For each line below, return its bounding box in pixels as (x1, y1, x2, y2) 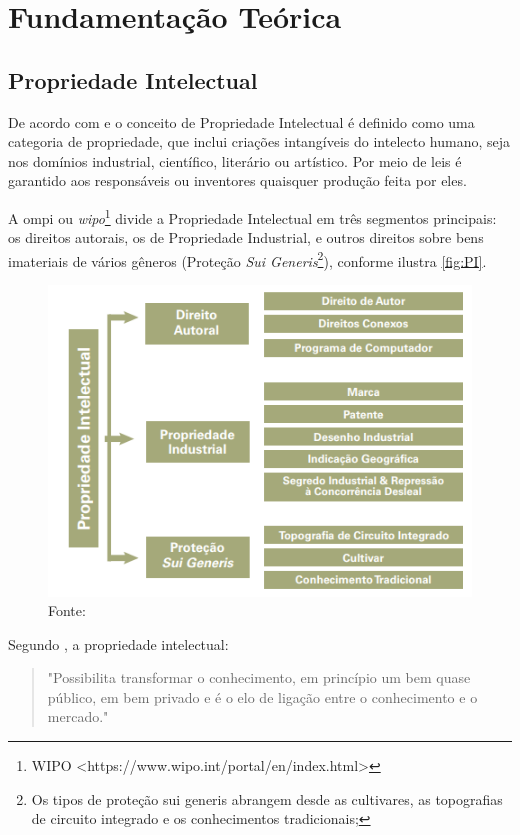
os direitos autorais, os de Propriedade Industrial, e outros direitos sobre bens (8, 227, 484, 248)
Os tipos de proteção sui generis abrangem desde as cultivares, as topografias (31, 788, 503, 809)
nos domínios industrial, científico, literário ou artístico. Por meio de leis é (8, 150, 462, 171)
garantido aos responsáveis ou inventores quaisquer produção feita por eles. (8, 170, 467, 191)
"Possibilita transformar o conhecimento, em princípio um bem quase (47, 667, 471, 688)
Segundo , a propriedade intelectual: (8, 633, 229, 654)
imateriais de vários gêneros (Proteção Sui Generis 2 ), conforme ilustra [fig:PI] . (8, 247, 487, 271)
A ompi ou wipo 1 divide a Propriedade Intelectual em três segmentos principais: (8, 204, 497, 228)
